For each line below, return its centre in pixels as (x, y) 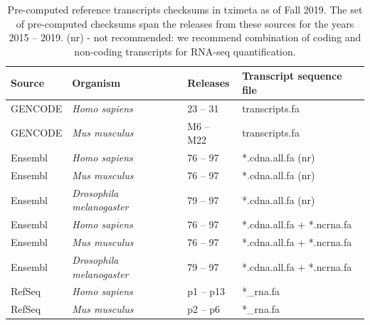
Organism (96, 83)
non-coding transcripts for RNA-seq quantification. (185, 51)
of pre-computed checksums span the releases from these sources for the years (185, 23)
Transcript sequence (292, 76)
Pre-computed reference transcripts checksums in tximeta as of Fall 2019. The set (185, 9)
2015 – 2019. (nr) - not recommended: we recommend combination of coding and (185, 37)
